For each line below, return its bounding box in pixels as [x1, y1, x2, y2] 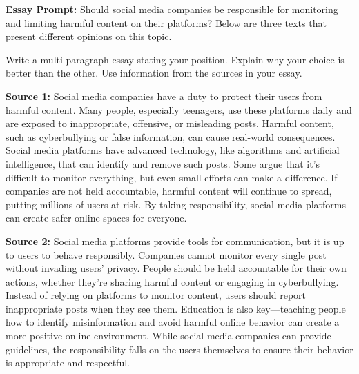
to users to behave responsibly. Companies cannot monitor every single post [6, 247, 327, 262]
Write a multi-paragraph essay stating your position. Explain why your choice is [6, 52, 345, 66]
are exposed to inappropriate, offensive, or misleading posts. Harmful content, [6, 116, 334, 130]
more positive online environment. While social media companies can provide [6, 328, 331, 343]
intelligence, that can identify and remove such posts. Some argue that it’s [6, 156, 320, 170]
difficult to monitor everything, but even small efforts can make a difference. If [6, 170, 338, 184]
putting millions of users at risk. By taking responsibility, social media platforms [6, 197, 346, 211]
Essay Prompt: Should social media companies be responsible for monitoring [6, 2, 338, 16]
